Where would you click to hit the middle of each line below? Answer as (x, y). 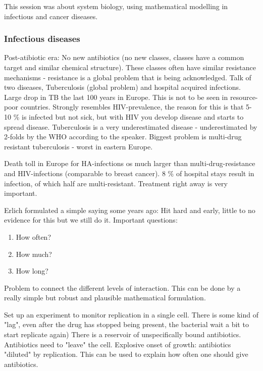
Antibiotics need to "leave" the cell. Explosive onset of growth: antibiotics (118, 344)
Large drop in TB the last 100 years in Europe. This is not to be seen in (116, 97)
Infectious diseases (42, 39)
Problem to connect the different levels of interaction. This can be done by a (122, 287)
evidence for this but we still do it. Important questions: (91, 220)
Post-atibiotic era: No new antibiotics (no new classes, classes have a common (124, 57)
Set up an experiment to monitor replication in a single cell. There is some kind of (131, 314)
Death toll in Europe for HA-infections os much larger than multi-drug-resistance (130, 163)
